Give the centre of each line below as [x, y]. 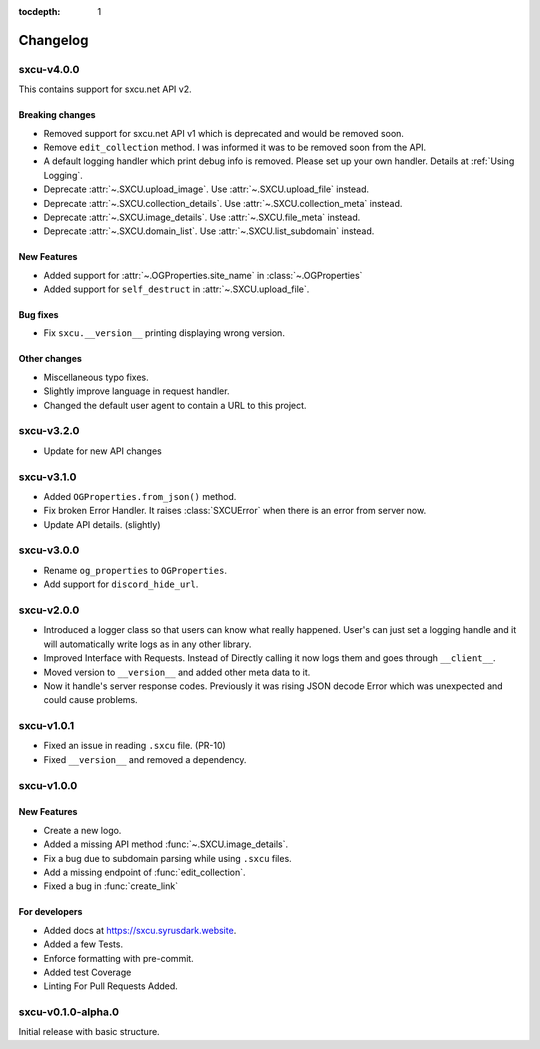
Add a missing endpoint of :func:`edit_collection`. [144, 872]
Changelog [53, 40]
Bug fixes [38, 315]
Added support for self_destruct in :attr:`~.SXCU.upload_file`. [176, 289]
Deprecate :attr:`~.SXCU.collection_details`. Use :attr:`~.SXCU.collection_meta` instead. [223, 203]
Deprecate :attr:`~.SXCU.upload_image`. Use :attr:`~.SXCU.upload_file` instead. [206, 189]
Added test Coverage [87, 972]
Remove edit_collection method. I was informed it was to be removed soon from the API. [235, 147]
